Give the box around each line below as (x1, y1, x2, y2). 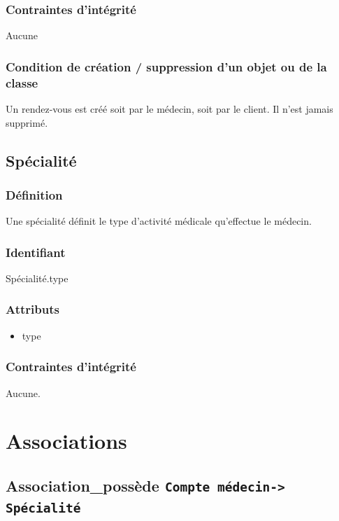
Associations (6, 426, 127, 455)
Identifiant (6, 243, 66, 260)
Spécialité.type (6, 270, 68, 285)
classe (6, 74, 38, 91)
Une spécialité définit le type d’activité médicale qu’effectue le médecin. (6, 214, 312, 228)
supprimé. (6, 115, 48, 130)
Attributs (6, 300, 59, 318)
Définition (6, 186, 63, 203)
